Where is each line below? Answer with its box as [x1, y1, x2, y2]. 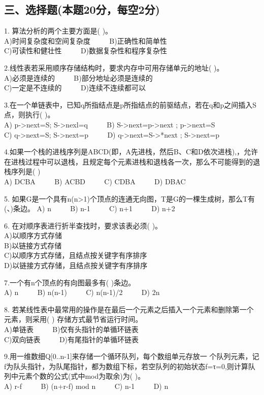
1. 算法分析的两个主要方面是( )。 [4, 25, 113, 36]
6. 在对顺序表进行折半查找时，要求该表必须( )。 [4, 220, 162, 231]
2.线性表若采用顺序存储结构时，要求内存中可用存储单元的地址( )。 [4, 62, 224, 73]
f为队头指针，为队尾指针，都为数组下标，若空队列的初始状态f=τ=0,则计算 [4, 360, 248, 371]
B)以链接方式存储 [4, 240, 62, 250]
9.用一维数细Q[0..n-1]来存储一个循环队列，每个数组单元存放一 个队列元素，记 [4, 351, 259, 361]
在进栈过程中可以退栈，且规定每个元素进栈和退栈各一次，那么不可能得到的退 [4, 156, 260, 167]
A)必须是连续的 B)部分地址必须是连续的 [4, 72, 153, 83]
